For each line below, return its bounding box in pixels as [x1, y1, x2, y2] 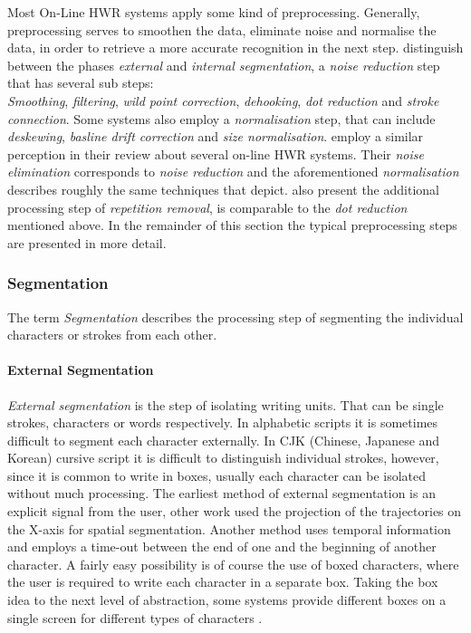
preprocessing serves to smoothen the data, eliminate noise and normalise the [7, 20, 437, 39]
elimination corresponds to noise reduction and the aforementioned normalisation [7, 162, 459, 181]
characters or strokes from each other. [7, 325, 217, 344]
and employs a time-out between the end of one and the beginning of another [7, 537, 437, 556]
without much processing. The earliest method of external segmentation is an [7, 484, 436, 503]
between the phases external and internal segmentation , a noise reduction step [7, 55, 440, 74]
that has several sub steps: [7, 73, 154, 92]
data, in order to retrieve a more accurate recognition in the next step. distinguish [7, 38, 464, 57]
